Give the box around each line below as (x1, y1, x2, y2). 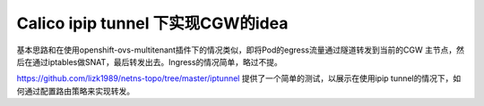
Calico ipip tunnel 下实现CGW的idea (16, 13, 289, 33)
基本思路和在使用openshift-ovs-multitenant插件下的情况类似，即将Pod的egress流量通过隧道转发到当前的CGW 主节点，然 (16, 45, 465, 55)
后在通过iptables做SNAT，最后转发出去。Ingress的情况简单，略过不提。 (16, 56, 282, 67)
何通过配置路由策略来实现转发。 (16, 86, 134, 96)
